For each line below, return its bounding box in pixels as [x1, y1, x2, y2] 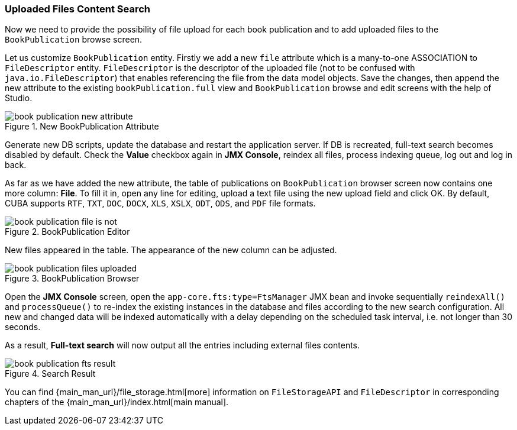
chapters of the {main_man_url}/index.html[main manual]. [5, 397, 229, 408]
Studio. [5, 93, 33, 104]
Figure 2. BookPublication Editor [5, 227, 130, 237]
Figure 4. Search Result [5, 368, 96, 379]
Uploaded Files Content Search [5, 3, 151, 15]
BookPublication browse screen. [5, 34, 143, 45]
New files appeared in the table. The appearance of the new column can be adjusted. [5, 245, 337, 256]
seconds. [5, 322, 41, 332]
